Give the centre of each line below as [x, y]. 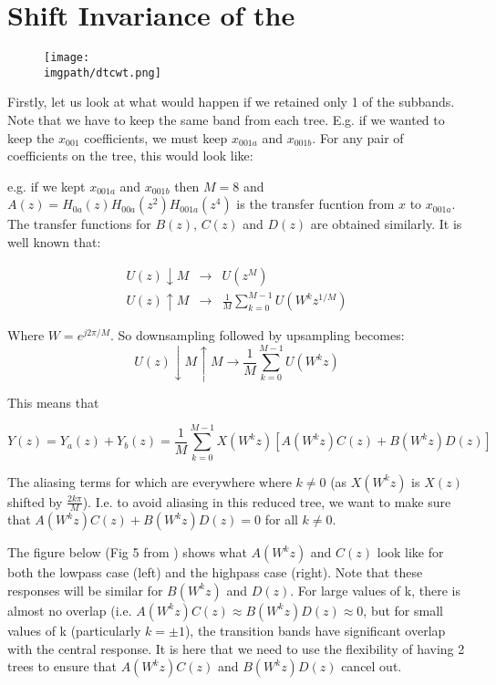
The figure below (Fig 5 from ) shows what [127, 552]
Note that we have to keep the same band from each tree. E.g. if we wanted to [226, 120]
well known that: [54, 242]
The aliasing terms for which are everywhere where [150, 481]
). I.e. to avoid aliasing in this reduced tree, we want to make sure [267, 501]
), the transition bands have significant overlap [315, 630]
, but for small [403, 610]
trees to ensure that [62, 666]
